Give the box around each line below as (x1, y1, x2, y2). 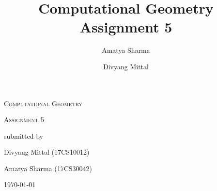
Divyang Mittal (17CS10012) (4, 147, 90, 157)
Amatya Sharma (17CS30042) (4, 163, 93, 173)
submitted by (4, 130, 43, 141)
